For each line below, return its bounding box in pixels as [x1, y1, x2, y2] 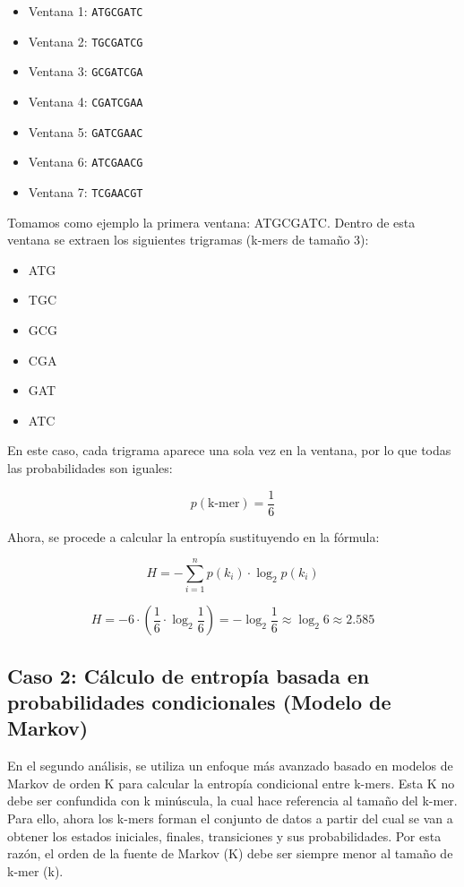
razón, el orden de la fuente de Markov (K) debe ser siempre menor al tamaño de [7, 844, 453, 863]
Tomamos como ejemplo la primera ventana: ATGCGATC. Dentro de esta [7, 212, 416, 231]
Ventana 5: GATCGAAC [28, 122, 143, 141]
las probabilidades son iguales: [7, 458, 173, 477]
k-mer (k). [7, 861, 64, 880]
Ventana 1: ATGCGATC [28, 2, 143, 20]
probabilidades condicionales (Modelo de [7, 688, 391, 716]
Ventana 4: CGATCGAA [28, 91, 143, 110]
